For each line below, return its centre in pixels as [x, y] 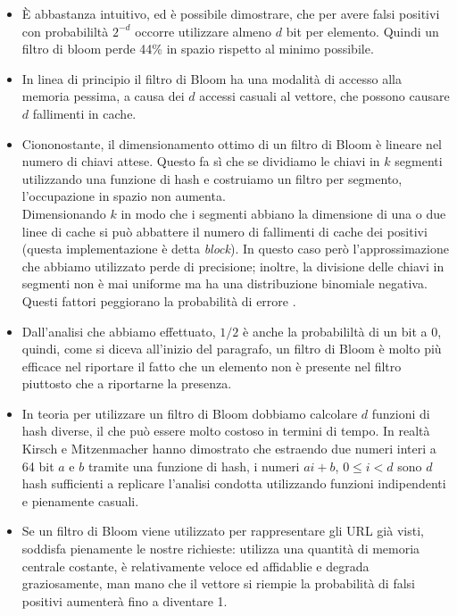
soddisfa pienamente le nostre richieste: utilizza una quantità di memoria [221, 549]
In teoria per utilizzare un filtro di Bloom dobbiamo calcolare [190, 413]
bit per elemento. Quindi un [362, 31]
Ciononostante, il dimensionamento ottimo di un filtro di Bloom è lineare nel [232, 143]
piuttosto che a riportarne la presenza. [127, 383]
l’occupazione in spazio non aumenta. [124, 196]
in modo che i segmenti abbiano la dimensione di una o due [283, 213]
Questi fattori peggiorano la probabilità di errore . [159, 300]
